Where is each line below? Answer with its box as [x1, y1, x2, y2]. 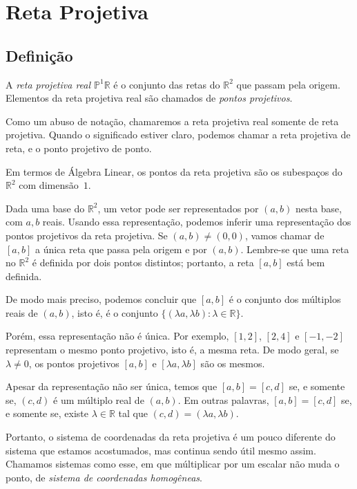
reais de [6, 305, 38, 320]
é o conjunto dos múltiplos [229, 292, 341, 306]
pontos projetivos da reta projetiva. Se [6, 228, 168, 242]
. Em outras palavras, [177, 392, 269, 407]
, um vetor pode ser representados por [97, 201, 259, 215]
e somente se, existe [6, 406, 88, 421]
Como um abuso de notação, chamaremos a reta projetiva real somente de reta [6, 113, 339, 128]
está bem [287, 255, 325, 270]
